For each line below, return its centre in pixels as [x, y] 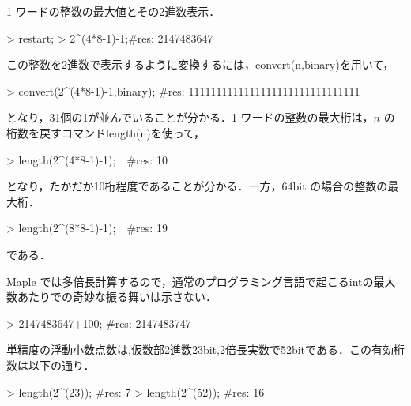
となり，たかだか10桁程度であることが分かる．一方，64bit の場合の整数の [197, 186]
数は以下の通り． [51, 365]
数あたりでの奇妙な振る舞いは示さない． [111, 297]
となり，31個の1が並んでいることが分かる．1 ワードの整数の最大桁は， [190, 117]
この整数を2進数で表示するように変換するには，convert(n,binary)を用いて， [200, 64]
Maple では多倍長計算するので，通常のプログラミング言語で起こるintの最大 [201, 281]
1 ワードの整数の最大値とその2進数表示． [113, 11]
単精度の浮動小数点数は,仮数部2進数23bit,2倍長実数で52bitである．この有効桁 [205, 350]
